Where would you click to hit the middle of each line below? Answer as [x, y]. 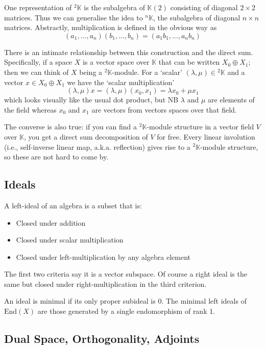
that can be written [189, 62]
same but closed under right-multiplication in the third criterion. [105, 284]
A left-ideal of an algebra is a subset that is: [73, 205]
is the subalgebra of [114, 7]
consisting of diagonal [204, 7]
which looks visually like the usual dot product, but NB [91, 100]
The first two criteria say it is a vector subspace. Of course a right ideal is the [126, 274]
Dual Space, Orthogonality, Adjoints [102, 339]
